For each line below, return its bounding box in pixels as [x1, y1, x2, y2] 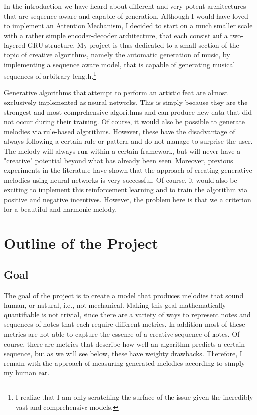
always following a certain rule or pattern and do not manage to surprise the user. [4, 136, 253, 146]
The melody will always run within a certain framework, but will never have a [4, 145, 241, 156]
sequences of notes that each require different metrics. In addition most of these [4, 319, 245, 329]
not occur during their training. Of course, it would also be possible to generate [4, 116, 245, 127]
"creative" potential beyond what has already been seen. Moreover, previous [4, 155, 233, 165]
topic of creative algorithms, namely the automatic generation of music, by [4, 49, 230, 59]
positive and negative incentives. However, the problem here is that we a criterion [4, 194, 251, 204]
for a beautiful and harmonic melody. [4, 204, 117, 214]
